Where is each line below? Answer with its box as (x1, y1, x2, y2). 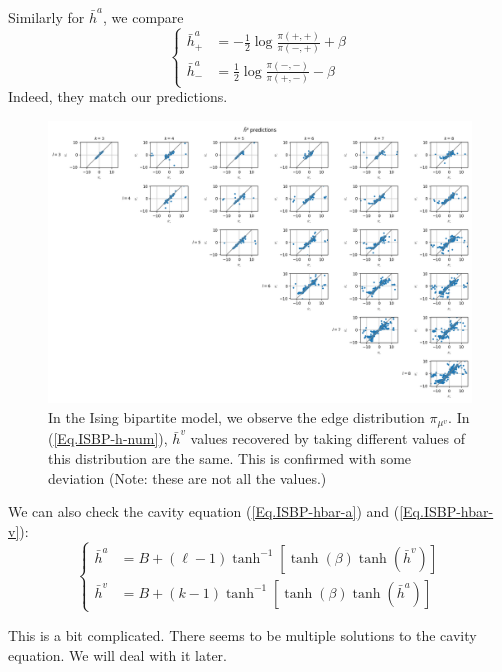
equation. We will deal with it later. (8, 644, 228, 665)
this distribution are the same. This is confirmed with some (48, 448, 412, 469)
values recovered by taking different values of (190, 428, 465, 449)
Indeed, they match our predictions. (8, 86, 228, 107)
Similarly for (8, 7, 85, 27)
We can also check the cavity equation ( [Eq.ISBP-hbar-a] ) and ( (8, 501, 400, 522)
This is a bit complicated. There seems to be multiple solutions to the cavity (8, 624, 477, 645)
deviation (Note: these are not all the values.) (48, 467, 327, 488)
